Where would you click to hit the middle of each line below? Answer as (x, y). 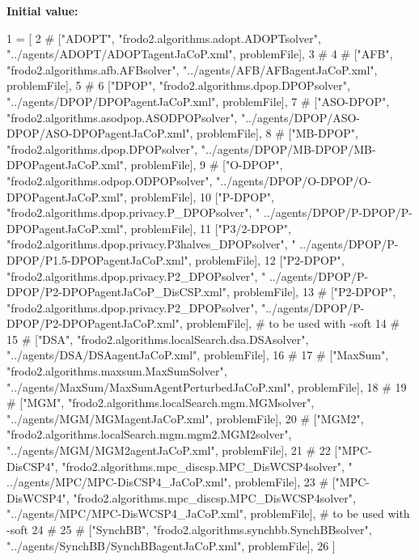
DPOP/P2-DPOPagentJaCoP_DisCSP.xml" (116, 292)
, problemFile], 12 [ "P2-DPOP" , (266, 259)
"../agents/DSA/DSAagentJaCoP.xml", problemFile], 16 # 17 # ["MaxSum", (198, 355)
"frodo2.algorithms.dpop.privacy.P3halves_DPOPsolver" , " (151, 244)
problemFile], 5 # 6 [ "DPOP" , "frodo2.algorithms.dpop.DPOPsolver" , (178, 85)
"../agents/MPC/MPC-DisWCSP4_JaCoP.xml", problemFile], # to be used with (208, 513)
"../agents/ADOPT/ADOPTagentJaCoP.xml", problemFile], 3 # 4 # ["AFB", (200, 54)
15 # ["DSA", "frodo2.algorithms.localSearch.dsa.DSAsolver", (158, 339)
